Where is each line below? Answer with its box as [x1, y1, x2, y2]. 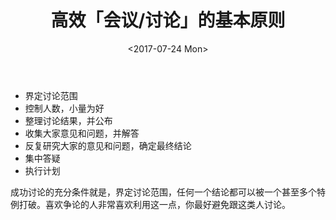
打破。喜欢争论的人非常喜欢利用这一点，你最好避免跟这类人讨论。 [18, 198, 291, 210]
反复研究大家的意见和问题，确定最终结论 [24, 139, 192, 151]
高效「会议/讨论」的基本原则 [50, 9, 286, 32]
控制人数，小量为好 [24, 102, 105, 114]
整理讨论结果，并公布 [24, 114, 113, 126]
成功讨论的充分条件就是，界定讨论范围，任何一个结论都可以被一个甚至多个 [10, 186, 317, 198]
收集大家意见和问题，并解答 [24, 127, 140, 139]
